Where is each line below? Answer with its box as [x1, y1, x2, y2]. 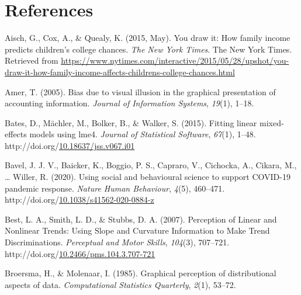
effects [5, 128, 27, 140]
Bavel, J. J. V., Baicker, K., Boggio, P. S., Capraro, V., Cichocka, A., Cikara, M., [5, 159, 297, 171]
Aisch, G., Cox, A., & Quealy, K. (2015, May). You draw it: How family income [5, 32, 290, 44]
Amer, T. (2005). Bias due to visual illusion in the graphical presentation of [5, 85, 276, 98]
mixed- [260, 116, 284, 129]
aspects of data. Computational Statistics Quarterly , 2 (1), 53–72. [5, 278, 236, 290]
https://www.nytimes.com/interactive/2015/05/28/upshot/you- [61, 54, 289, 67]
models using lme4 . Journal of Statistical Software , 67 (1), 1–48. [29, 128, 256, 140]
